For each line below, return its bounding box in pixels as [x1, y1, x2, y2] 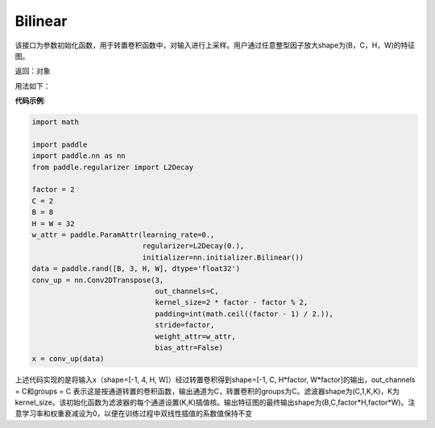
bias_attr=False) [155, 343, 223, 352]
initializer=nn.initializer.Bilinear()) [142, 252, 304, 262]
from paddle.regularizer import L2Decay [31, 162, 193, 172]
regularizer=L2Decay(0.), [142, 242, 245, 251]
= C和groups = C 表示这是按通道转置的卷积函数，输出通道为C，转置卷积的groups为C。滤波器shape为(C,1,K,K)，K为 [14, 386, 400, 396]
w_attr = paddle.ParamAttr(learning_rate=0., [31, 231, 215, 239]
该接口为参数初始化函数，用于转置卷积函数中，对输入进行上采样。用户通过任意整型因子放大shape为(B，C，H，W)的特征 [14, 40, 416, 50]
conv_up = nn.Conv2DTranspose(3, [31, 275, 164, 285]
